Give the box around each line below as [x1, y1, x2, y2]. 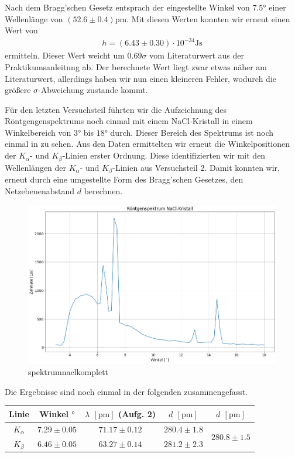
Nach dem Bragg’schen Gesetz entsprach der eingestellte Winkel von [5, 1, 250, 13]
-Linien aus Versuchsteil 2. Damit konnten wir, [112, 161, 280, 173]
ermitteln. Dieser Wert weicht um [5, 49, 125, 61]
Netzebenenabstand [5, 184, 75, 197]
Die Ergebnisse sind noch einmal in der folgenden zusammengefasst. [5, 385, 248, 397]
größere [5, 84, 31, 96]
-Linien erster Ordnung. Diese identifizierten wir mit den [62, 149, 266, 162]
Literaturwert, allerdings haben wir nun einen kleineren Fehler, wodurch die [5, 72, 277, 84]
